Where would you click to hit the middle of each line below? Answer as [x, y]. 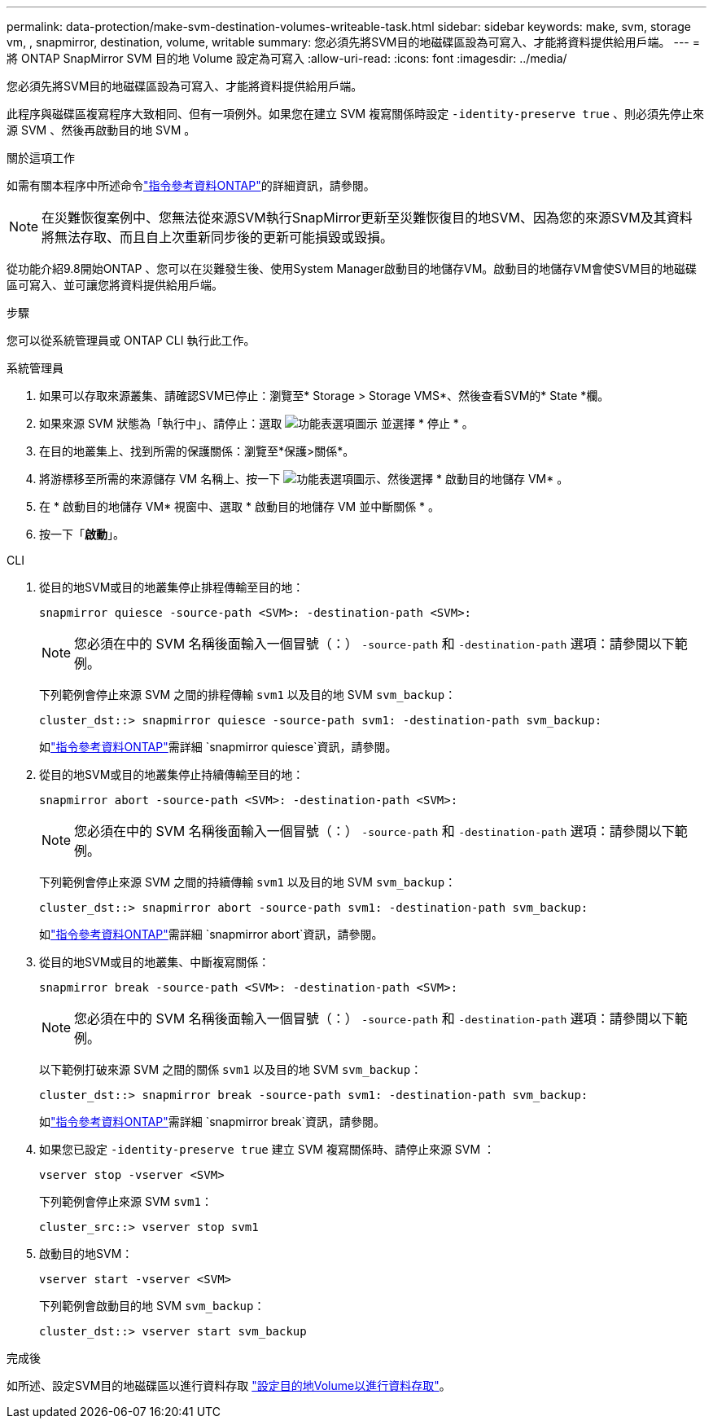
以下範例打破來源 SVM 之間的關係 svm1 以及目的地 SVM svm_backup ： [231, 1069]
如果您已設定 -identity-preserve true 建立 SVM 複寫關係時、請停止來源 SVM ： [267, 1149]
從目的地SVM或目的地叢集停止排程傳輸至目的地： [172, 587]
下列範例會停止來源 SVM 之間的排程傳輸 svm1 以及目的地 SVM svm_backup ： [248, 695]
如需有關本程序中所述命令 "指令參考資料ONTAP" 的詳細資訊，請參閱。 [191, 185]
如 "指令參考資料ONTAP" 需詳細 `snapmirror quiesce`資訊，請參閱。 [218, 747]
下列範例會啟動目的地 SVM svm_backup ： [152, 1306]
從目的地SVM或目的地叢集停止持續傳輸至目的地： [172, 774]
